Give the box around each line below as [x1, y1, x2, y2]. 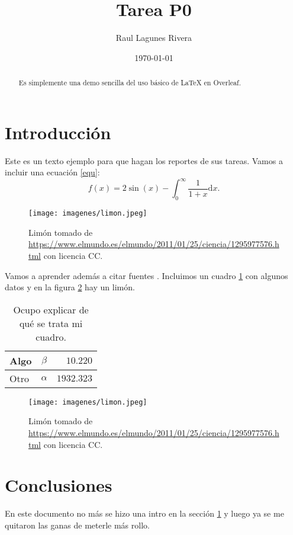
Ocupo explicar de [13, 302, 89, 316]
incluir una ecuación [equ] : [5, 166, 100, 178]
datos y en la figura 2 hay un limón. [5, 281, 135, 293]
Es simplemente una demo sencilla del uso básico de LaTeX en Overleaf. [18, 78, 241, 88]
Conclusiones [5, 473, 112, 497]
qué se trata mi [19, 316, 83, 330]
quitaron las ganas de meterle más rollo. [5, 518, 150, 531]
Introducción [5, 120, 111, 144]
